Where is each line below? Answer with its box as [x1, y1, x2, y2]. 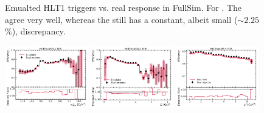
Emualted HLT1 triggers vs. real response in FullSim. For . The [5, 1, 242, 13]
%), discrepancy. [5, 25, 66, 37]
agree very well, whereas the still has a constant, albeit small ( [5, 13, 238, 25]
